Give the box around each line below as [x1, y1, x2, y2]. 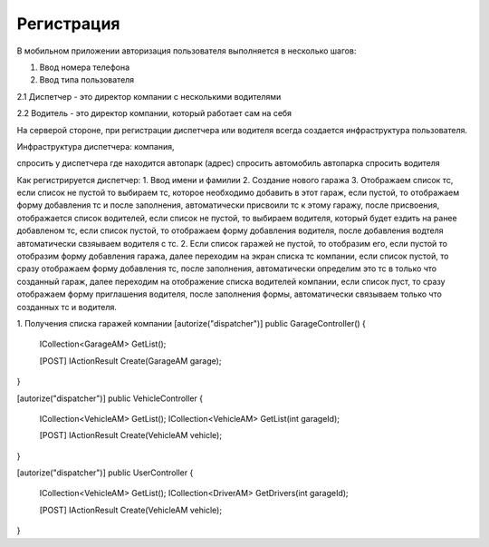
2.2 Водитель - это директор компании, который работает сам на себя [16, 108, 292, 119]
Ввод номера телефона [39, 62, 130, 73]
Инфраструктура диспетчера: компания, [16, 141, 175, 151]
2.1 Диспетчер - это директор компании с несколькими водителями [16, 91, 282, 102]
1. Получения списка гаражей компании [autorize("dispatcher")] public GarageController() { [16, 317, 367, 328]
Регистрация [16, 14, 121, 34]
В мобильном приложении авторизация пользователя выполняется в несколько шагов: [16, 45, 357, 56]
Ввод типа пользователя [39, 74, 135, 85]
